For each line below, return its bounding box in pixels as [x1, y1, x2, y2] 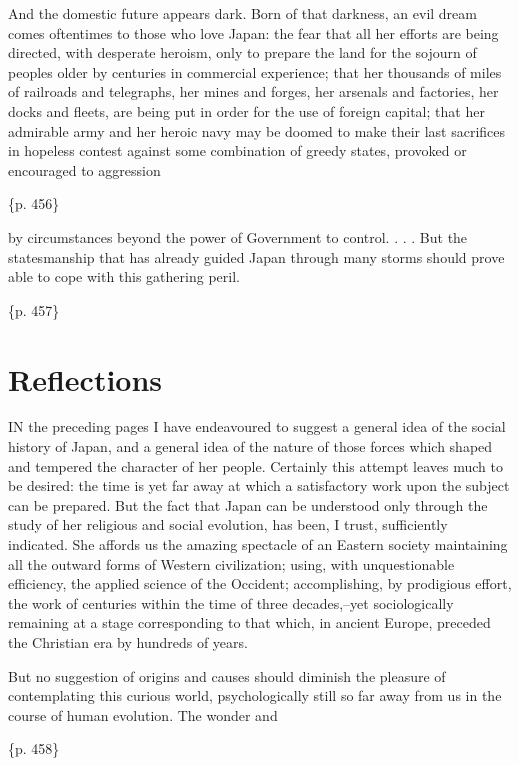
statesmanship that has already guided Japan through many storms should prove [8, 246, 505, 267]
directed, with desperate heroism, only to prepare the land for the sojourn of [8, 42, 477, 63]
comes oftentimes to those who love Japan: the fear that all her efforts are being [8, 22, 499, 43]
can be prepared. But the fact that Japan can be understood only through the [8, 494, 488, 515]
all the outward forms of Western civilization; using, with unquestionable [8, 553, 455, 574]
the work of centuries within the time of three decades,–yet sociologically [8, 592, 454, 613]
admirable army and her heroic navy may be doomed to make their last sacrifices [8, 120, 506, 141]
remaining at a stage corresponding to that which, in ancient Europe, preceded [8, 612, 491, 633]
